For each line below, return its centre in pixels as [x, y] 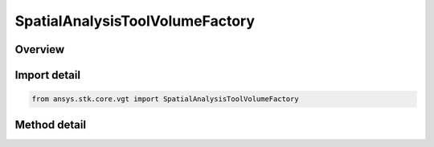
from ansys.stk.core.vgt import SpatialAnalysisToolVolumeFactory [165, 99]
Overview [40, 49]
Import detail [47, 75]
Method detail [51, 125]
